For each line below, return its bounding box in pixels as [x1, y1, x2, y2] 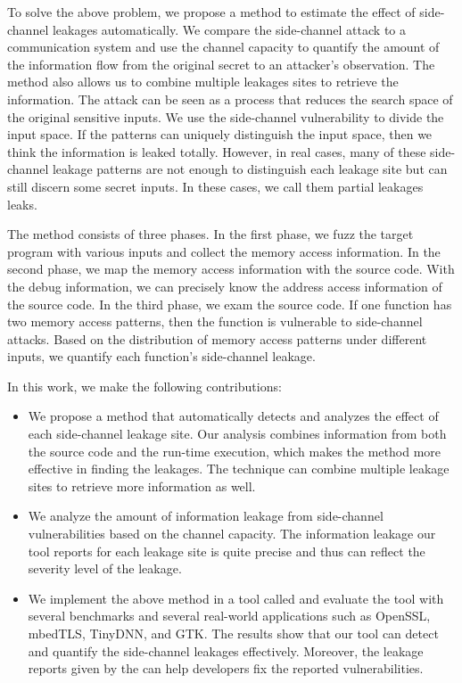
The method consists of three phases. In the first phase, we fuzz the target [7, 225, 414, 243]
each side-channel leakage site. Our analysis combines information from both [28, 424, 447, 443]
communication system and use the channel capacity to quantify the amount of [7, 37, 440, 56]
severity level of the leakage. [28, 559, 182, 578]
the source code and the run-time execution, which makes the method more [28, 441, 441, 460]
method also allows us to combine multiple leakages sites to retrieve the [7, 72, 399, 91]
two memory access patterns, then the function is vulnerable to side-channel [7, 312, 423, 331]
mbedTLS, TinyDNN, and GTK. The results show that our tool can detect [28, 624, 439, 642]
